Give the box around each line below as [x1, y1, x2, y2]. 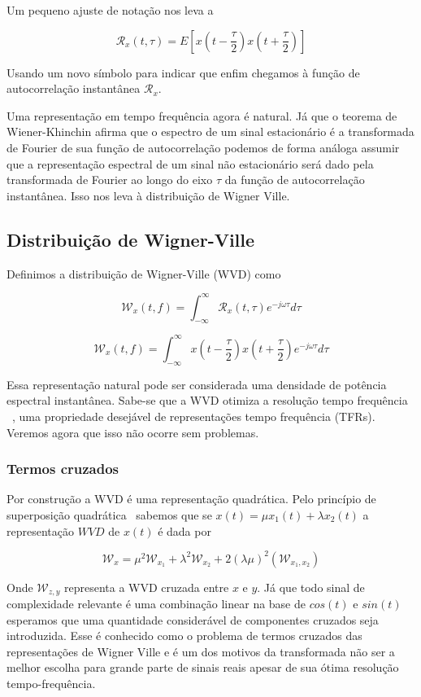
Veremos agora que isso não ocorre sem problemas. [7, 423, 259, 441]
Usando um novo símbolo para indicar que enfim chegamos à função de [7, 64, 360, 81]
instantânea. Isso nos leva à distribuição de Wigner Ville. [7, 186, 290, 204]
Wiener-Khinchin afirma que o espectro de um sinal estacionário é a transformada [7, 123, 414, 140]
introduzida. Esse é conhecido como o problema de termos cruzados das [7, 627, 362, 644]
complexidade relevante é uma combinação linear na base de [7, 595, 306, 612]
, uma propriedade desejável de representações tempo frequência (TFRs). [12, 407, 375, 424]
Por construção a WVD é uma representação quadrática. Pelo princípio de [7, 490, 376, 507]
